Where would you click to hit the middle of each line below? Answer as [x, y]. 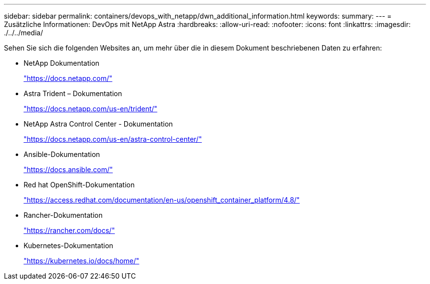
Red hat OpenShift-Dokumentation [79, 185]
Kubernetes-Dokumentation [68, 245]
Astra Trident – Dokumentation [73, 93]
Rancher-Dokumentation [63, 215]
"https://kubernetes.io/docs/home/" [81, 261]
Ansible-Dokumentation [62, 154]
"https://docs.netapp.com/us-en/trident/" [91, 109]
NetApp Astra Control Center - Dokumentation [98, 124]
